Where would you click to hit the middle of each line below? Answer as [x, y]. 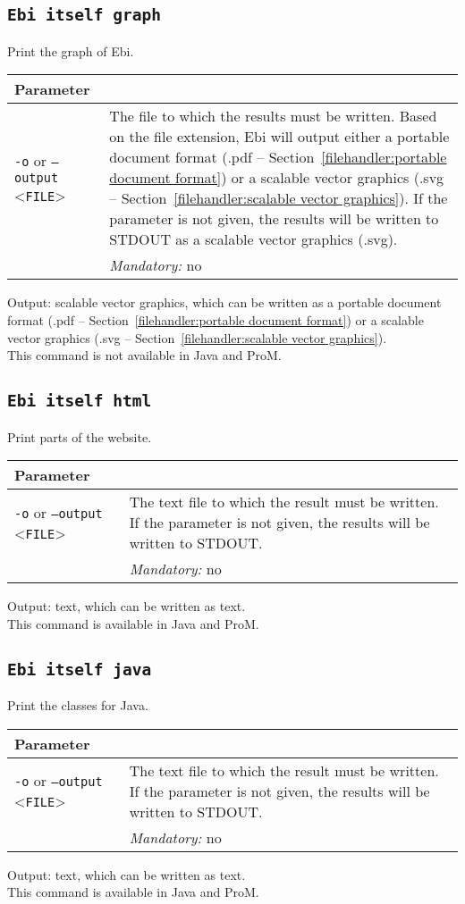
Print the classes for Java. [78, 705]
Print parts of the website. [80, 436]
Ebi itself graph [84, 15]
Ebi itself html [80, 401]
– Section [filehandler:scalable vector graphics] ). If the [279, 198]
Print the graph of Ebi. [71, 50]
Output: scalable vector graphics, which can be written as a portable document [224, 302]
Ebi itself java [80, 669]
